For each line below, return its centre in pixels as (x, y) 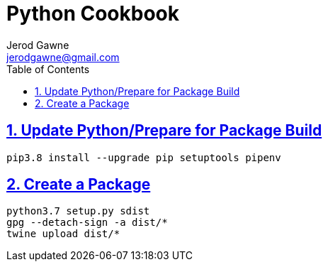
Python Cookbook (93, 13)
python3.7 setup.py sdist (78, 211)
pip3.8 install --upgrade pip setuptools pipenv (144, 157)
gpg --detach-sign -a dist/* (87, 223)
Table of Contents (48, 69)
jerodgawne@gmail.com (63, 57)
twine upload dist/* (63, 234)
